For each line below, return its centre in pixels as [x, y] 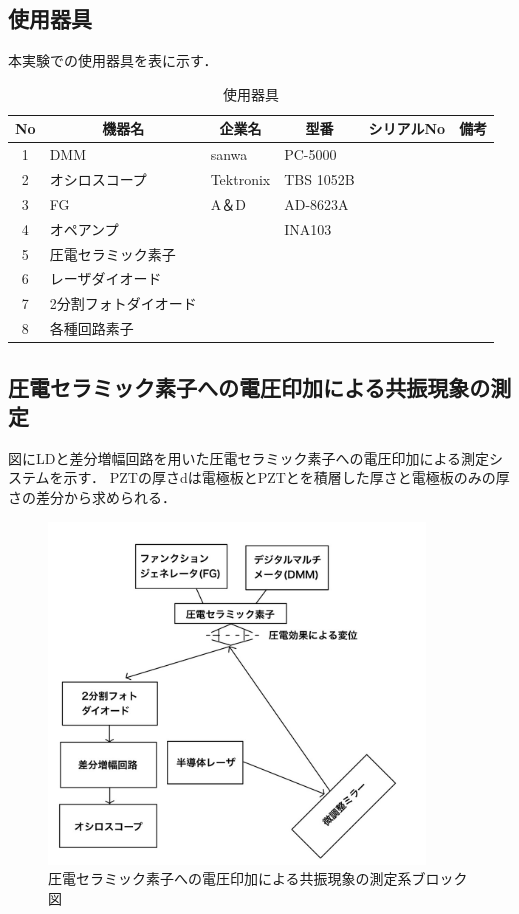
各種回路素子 [91, 328]
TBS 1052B [319, 179]
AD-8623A [316, 203]
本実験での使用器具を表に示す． [113, 60]
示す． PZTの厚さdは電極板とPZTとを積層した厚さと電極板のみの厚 [286, 477]
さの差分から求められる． [92, 497]
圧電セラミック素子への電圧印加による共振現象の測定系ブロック [258, 878]
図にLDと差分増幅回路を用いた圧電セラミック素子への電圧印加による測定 [249, 457]
